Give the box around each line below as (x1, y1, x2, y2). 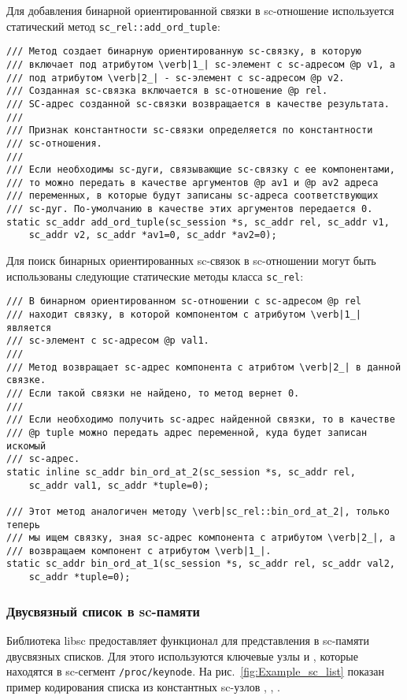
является (6, 322, 52, 333)
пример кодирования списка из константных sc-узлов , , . (6, 678, 280, 694)
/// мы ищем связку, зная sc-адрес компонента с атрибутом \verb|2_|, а (6, 532, 395, 544)
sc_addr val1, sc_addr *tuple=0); (28, 479, 209, 491)
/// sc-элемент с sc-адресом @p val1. (6, 335, 209, 347)
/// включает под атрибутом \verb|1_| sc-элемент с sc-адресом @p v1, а (6, 58, 395, 70)
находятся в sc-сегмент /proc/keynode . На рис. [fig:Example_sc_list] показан (6, 663, 384, 680)
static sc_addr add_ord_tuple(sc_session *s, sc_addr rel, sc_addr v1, (6, 216, 390, 228)
